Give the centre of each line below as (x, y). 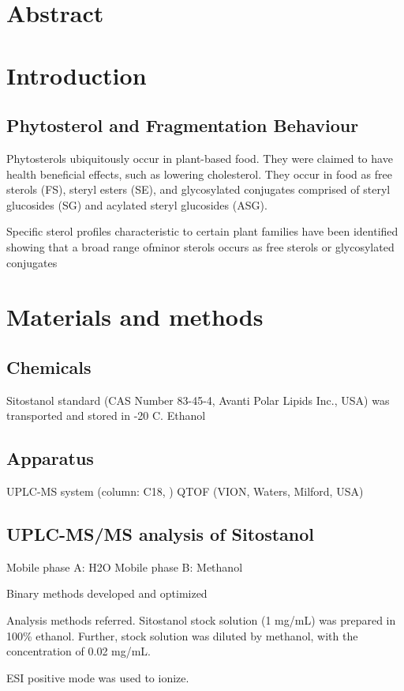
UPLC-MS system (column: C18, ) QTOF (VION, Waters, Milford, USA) (185, 491)
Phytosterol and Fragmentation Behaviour (183, 125)
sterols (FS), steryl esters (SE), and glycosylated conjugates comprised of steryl (198, 189)
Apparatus (50, 458)
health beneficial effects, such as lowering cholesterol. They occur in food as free (199, 174)
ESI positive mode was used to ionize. (98, 677)
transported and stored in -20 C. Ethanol (106, 415)
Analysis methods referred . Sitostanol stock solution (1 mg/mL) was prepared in (201, 620)
